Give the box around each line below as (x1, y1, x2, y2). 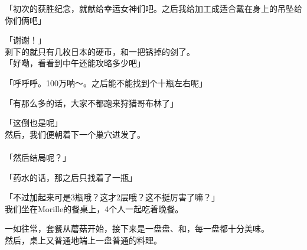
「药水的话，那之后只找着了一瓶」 (5, 171, 137, 183)
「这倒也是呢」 (5, 116, 63, 129)
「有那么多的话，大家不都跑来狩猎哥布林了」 (5, 96, 178, 109)
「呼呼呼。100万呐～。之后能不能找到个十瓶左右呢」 (5, 76, 207, 89)
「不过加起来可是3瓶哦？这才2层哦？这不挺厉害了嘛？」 (5, 191, 220, 203)
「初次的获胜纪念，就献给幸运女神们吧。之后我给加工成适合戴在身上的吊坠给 (5, 2, 302, 14)
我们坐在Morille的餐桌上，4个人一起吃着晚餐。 (5, 202, 184, 215)
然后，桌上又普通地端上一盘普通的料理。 (5, 233, 162, 246)
